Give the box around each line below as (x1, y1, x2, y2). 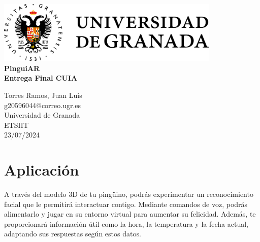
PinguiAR (4, 62, 40, 73)
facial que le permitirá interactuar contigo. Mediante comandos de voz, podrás (4, 198, 248, 209)
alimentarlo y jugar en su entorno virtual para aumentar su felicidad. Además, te (4, 209, 256, 219)
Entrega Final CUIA (4, 73, 78, 83)
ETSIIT (4, 119, 29, 130)
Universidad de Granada (4, 110, 80, 120)
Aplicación (4, 159, 79, 180)
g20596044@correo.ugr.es (4, 99, 81, 110)
